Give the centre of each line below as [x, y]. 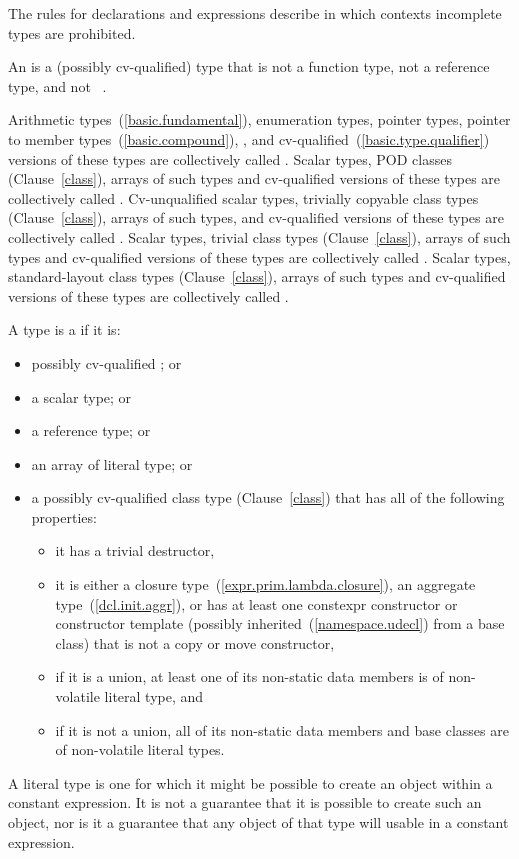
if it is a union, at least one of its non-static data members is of [249, 676]
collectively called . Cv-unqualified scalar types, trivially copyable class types [243, 197]
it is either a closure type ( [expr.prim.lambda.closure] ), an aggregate [265, 584]
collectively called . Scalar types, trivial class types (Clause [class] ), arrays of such [259, 236]
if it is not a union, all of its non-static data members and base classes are [282, 729]
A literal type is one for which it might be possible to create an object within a [250, 782]
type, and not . [57, 85]
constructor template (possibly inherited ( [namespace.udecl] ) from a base [280, 623]
